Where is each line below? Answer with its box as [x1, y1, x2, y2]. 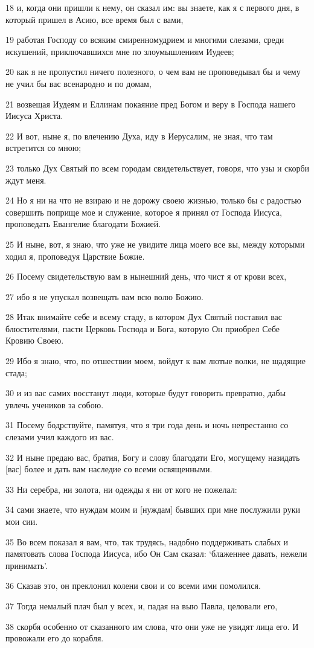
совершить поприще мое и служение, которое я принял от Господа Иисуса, [5, 205, 282, 218]
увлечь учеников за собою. [5, 398, 104, 411]
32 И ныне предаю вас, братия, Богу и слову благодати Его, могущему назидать [5, 451, 300, 463]
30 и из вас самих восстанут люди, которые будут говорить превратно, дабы [5, 387, 286, 399]
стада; [5, 366, 27, 379]
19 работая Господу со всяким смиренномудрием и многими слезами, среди [5, 33, 284, 46]
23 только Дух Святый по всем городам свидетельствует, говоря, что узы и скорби [5, 161, 310, 174]
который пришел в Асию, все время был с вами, [5, 13, 184, 25]
